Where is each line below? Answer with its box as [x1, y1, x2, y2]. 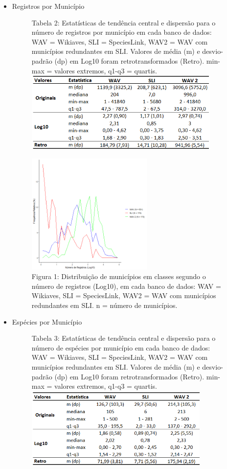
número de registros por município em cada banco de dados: [31, 27, 212, 37]
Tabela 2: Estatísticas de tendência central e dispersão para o [31, 17, 216, 27]
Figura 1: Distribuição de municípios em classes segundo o [31, 271, 206, 281]
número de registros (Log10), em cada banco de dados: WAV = [31, 281, 221, 291]
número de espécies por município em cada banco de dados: [31, 342, 210, 352]
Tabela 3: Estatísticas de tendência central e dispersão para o [31, 333, 216, 343]
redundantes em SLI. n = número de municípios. [31, 300, 178, 310]
